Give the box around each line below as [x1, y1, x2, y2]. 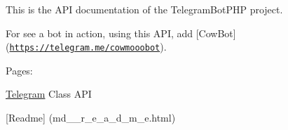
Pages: [6, 63, 33, 77]
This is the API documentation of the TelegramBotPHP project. [6, 2, 283, 16]
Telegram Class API [6, 86, 92, 101]
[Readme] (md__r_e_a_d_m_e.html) [6, 110, 176, 125]
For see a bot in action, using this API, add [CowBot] [6, 25, 236, 40]
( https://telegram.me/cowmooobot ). [6, 39, 167, 54]
